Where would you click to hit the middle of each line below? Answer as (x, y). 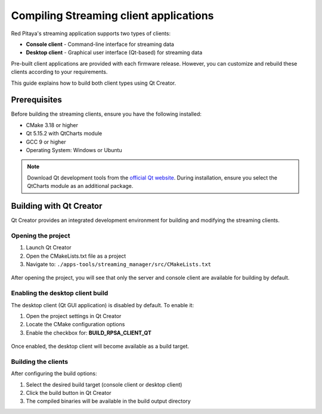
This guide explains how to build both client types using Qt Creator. (94, 83)
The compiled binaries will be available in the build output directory (108, 401)
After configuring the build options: (54, 373)
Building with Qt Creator (57, 206)
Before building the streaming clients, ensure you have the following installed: (106, 114)
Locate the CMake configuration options (75, 325)
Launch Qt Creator (49, 248)
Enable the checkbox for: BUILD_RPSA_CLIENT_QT (89, 333)
